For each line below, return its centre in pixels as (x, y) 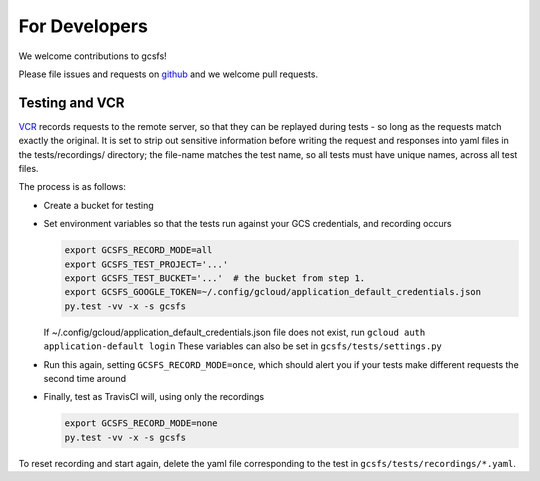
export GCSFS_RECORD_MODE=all (138, 250)
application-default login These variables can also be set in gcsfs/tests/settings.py (242, 346)
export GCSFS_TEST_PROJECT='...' (146, 264)
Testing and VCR (71, 102)
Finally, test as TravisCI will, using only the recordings (154, 397)
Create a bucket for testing (98, 205)
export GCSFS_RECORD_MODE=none (141, 423)
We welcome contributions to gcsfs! (92, 56)
